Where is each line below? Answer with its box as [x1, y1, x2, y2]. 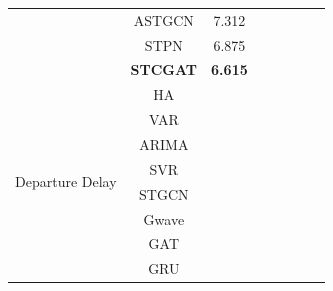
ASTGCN [133, 9, 194, 30]
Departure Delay [15, 171, 117, 192]
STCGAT [130, 59, 198, 80]
